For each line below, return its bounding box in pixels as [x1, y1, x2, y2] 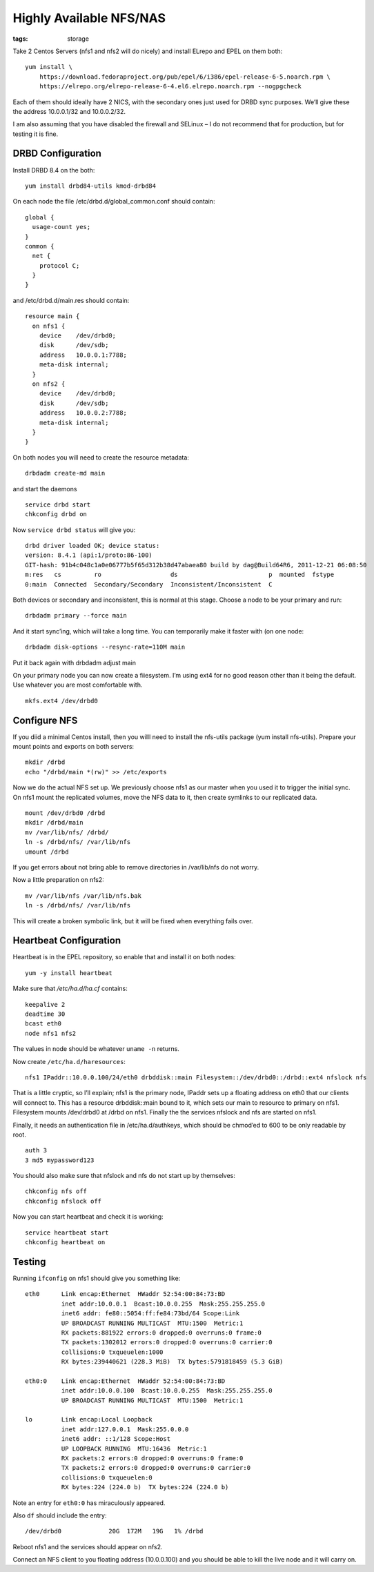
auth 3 [25, 1146, 48, 1155]
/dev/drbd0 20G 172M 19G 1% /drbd [25, 1527, 204, 1535]
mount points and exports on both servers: [12, 743, 135, 751]
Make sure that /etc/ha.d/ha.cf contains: [12, 984, 128, 993]
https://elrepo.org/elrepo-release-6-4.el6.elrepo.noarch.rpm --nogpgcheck [39, 83, 302, 90]
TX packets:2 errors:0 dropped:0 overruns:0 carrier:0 [61, 1464, 251, 1472]
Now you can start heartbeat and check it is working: [12, 1212, 164, 1221]
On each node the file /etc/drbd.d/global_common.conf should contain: [12, 197, 215, 206]
